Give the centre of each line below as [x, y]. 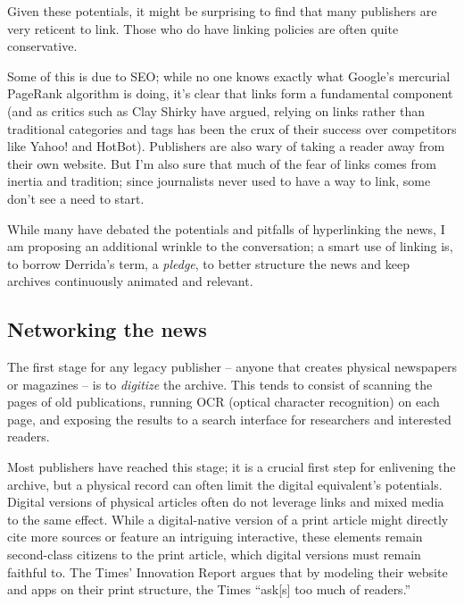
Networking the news [107, 329]
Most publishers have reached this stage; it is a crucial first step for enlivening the [232, 467]
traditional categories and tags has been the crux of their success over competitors [232, 128]
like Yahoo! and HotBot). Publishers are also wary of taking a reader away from [226, 146]
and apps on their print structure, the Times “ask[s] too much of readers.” [209, 589]
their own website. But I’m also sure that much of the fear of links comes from [222, 163]
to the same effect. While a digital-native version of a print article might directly [228, 519]
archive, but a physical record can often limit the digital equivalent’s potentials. [225, 484]
